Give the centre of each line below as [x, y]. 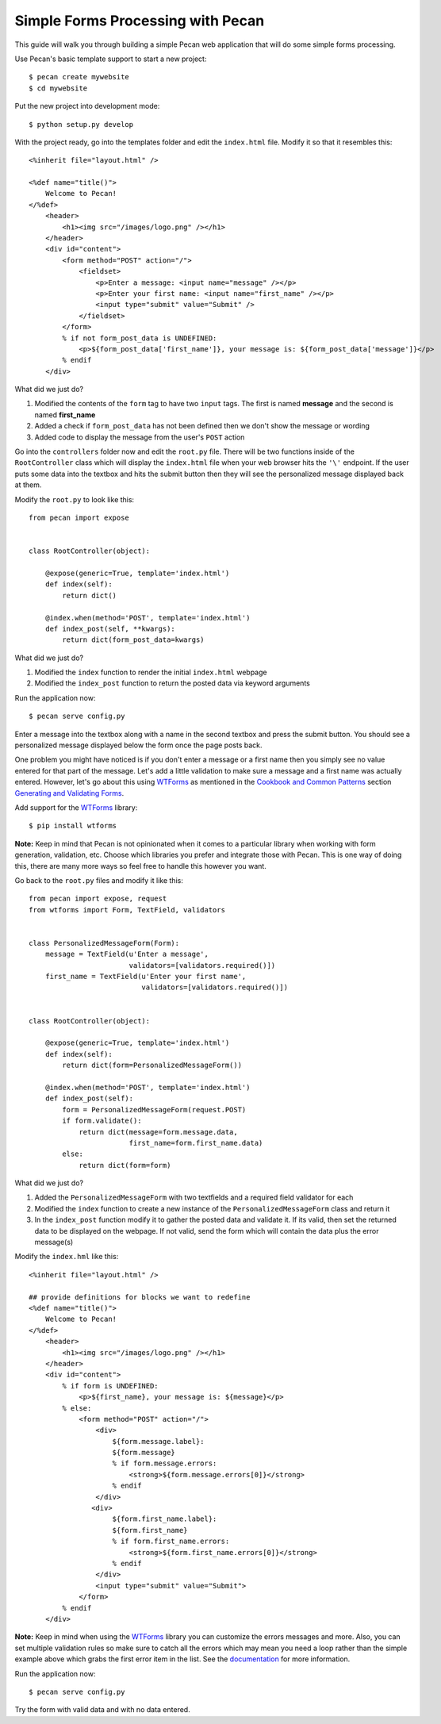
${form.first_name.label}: [165, 1519]
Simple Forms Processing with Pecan [140, 21]
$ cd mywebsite [58, 88]
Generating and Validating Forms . [69, 793]
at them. [28, 485]
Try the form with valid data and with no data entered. [102, 1710]
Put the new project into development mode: [87, 106]
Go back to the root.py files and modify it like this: [99, 880]
